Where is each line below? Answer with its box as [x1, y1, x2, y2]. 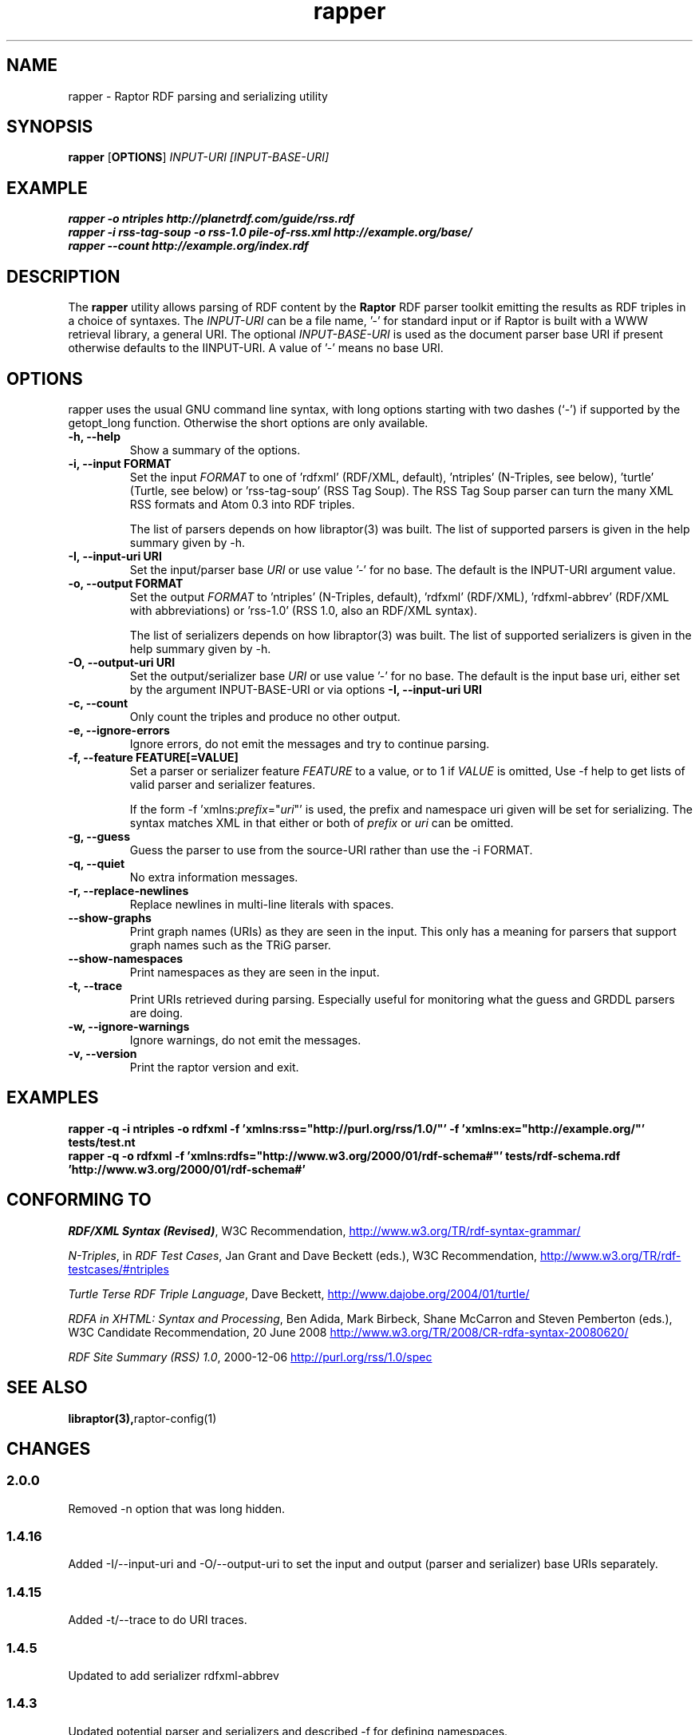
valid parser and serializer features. [129, 777, 316, 791]
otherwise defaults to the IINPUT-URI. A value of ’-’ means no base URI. [68, 341, 444, 355]
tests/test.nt [68, 1135, 136, 1149]
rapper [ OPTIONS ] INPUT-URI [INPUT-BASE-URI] [68, 150, 330, 164]
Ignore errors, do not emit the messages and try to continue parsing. [129, 736, 490, 751]
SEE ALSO [6, 1377, 88, 1398]
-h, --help [68, 429, 120, 443]
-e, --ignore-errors [68, 723, 170, 737]
